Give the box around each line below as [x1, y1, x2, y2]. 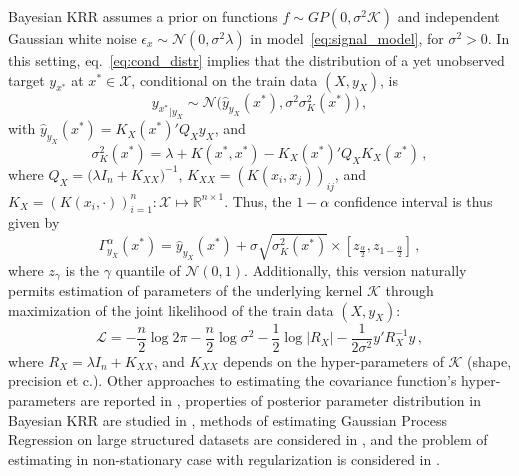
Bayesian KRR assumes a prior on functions [8, 6, 278, 26]
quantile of [115, 259, 181, 280]
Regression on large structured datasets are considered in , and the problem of [8, 429, 488, 450]
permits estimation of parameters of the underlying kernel [8, 280, 363, 301]
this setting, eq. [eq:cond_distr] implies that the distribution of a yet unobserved [8, 50, 505, 70]
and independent [397, 6, 500, 26]
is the [65, 259, 100, 280]
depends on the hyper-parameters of [223, 350, 444, 371]
